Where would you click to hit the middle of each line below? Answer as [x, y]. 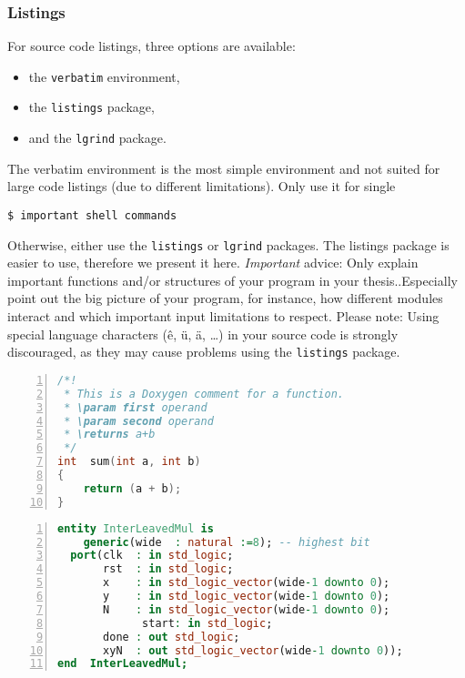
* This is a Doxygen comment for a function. [204, 394]
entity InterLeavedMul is [136, 528]
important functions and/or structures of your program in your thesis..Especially [232, 280]
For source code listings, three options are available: [152, 46]
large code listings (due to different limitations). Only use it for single [202, 186]
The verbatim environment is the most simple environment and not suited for [224, 168]
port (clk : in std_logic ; [152, 556]
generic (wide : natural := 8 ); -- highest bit [227, 542]
